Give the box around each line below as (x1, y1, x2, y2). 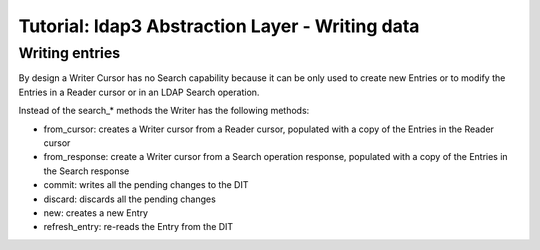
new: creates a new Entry (43, 206, 149, 219)
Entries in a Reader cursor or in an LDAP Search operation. (18, 86, 260, 98)
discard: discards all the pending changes (43, 193, 217, 205)
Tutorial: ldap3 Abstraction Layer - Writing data (18, 15, 420, 37)
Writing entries (18, 44, 121, 62)
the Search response (43, 165, 130, 177)
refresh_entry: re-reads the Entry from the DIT (43, 221, 234, 233)
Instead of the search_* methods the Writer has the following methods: (18, 105, 310, 117)
